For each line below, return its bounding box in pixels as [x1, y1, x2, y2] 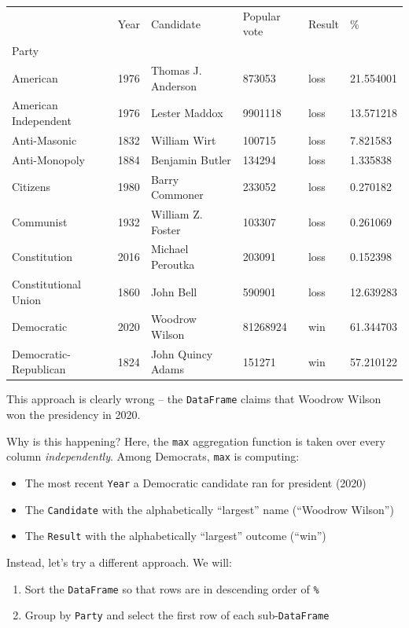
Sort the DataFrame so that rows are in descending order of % [24, 580, 319, 597]
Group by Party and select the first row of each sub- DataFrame [24, 607, 330, 623]
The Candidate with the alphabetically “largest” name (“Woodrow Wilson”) [24, 501, 394, 517]
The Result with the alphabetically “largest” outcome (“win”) [24, 527, 326, 544]
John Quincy [150, 345, 213, 362]
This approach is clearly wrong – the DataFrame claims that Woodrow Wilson [6, 391, 381, 407]
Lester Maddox [150, 105, 223, 121]
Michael [150, 241, 189, 257]
